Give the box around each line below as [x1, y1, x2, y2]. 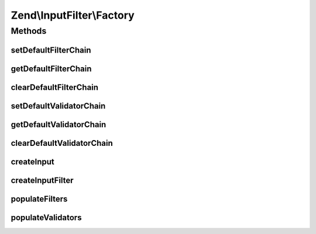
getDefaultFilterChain [11, 64, 92, 74]
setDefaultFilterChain [11, 45, 91, 55]
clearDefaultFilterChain [11, 82, 99, 92]
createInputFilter [11, 175, 74, 185]
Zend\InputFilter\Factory [11, 9, 135, 22]
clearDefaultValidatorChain [11, 138, 114, 148]
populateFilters [11, 194, 68, 204]
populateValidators [11, 212, 82, 222]
